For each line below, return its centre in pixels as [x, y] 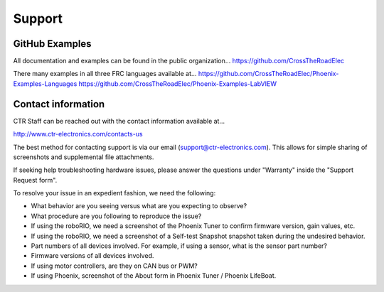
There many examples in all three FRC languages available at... [105, 74]
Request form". [35, 180]
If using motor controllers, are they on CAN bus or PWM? [114, 266]
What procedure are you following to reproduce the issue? [116, 216]
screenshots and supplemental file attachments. [84, 157]
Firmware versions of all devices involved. [92, 256]
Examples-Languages [45, 83]
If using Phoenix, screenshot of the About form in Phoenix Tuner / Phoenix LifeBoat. [154, 276]
